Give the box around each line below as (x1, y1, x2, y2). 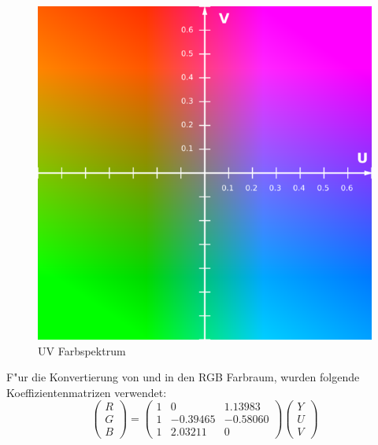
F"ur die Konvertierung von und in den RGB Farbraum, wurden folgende (6, 369, 360, 385)
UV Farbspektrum (38, 342, 126, 359)
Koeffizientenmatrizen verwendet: (6, 384, 167, 400)
